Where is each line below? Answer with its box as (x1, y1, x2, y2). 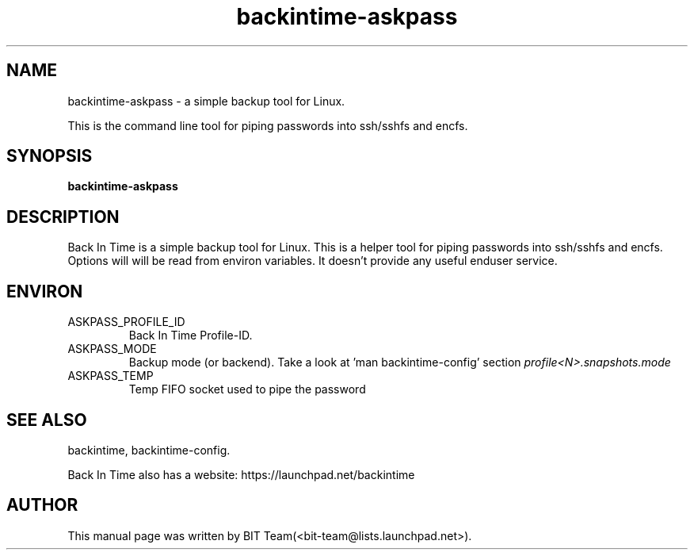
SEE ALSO (6, 409, 87, 430)
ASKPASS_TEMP (67, 369, 154, 383)
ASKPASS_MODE (67, 342, 157, 356)
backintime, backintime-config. (67, 443, 231, 457)
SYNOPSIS (6, 146, 93, 167)
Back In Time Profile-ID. (128, 328, 253, 343)
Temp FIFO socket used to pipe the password (128, 382, 366, 397)
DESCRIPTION (6, 206, 120, 227)
